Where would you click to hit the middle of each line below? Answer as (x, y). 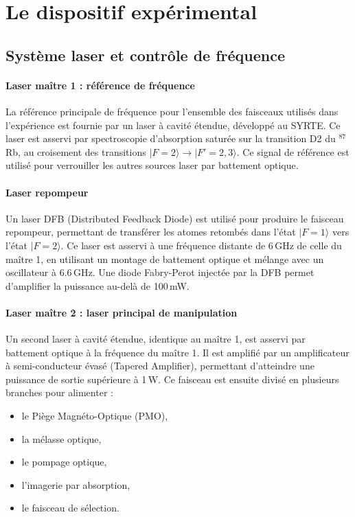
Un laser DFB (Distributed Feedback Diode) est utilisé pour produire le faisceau (175, 218)
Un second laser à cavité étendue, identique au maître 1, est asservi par (156, 339)
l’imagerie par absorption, (76, 484)
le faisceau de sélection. (70, 508)
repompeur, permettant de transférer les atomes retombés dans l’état (151, 232)
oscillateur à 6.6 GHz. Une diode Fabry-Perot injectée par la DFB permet (160, 272)
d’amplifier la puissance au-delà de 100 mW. (98, 285)
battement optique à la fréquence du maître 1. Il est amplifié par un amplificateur (177, 352)
